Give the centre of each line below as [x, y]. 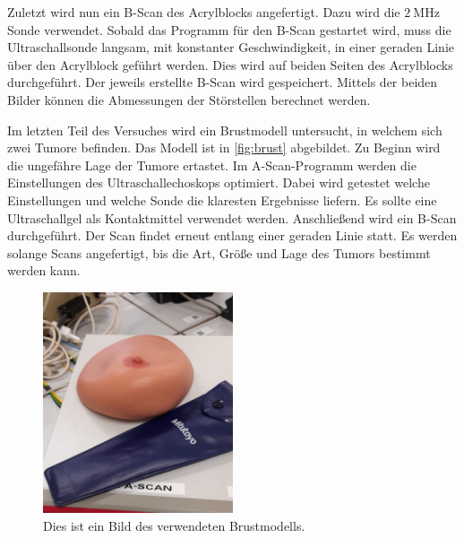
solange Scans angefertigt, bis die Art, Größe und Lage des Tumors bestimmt [219, 252]
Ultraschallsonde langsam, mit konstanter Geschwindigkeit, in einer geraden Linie [231, 47]
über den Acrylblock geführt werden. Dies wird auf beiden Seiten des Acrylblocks [230, 64]
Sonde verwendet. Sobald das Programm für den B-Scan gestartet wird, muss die [229, 29]
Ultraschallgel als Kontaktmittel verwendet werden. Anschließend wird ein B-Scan [232, 217]
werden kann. [44, 270]
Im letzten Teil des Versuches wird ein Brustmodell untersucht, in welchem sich [225, 130]
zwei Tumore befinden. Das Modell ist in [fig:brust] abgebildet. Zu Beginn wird [224, 148]
